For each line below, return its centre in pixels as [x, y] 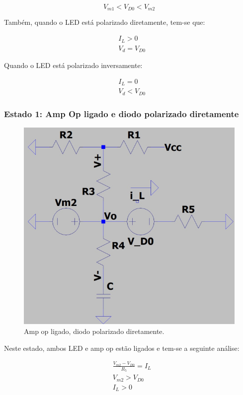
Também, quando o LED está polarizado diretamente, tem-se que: [105, 22]
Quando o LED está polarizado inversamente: [73, 65]
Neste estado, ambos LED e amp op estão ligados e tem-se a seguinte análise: [122, 348]
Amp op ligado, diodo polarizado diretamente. [94, 331]
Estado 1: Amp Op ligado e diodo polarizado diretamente [121, 113]
